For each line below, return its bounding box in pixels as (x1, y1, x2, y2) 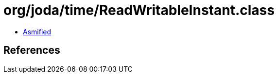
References (3, 44, 60, 57)
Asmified (23, 27, 52, 36)
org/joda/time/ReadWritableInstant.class (3, 2, 275, 18)
